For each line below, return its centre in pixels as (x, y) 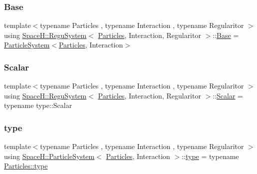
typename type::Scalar (38, 105)
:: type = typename (210, 156)
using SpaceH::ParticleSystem (49, 156)
